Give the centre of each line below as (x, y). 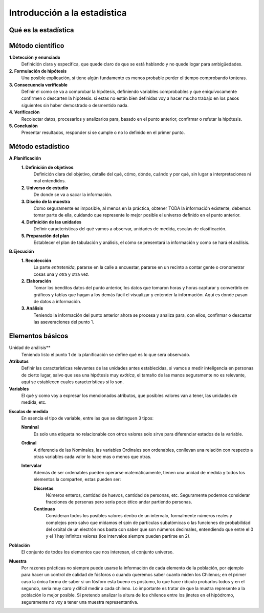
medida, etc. (34, 402)
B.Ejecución (22, 251)
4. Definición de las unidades (51, 222)
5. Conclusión (23, 126)
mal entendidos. (50, 181)
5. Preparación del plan (45, 236)
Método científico (37, 46)
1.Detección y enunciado (35, 57)
